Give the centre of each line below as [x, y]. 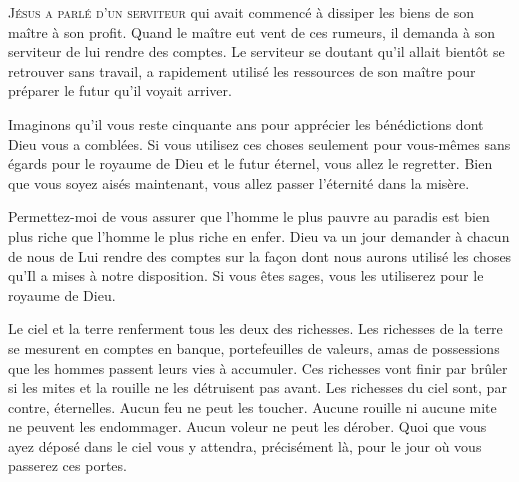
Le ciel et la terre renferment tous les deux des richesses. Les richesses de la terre [255, 328]
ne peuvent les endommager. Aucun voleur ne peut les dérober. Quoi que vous [247, 426]
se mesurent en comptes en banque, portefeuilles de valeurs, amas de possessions [254, 347]
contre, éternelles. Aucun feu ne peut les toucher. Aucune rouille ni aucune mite [252, 406]
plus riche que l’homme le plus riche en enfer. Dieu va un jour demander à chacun [259, 235]
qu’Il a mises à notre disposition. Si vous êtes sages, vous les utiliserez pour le [246, 275]
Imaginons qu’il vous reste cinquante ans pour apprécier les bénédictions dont [246, 123]
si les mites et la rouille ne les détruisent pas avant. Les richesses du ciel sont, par [257, 387]
